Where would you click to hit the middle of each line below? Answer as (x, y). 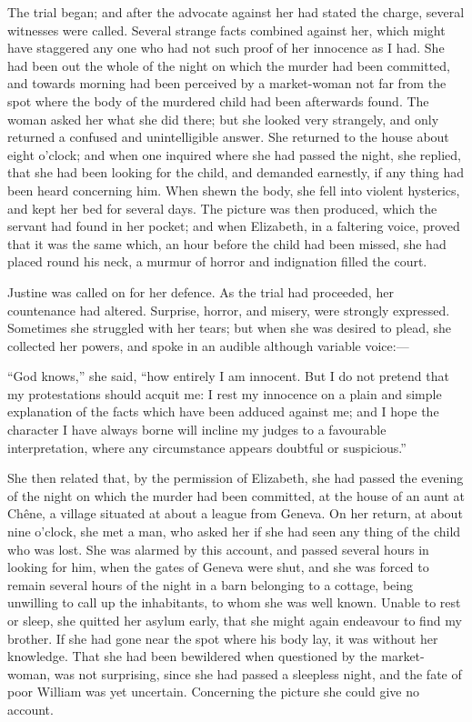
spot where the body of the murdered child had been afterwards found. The (218, 100)
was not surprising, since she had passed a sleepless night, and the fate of (258, 673)
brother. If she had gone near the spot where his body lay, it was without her (223, 638)
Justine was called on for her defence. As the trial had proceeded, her (201, 291)
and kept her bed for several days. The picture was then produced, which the (222, 208)
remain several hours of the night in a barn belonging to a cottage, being (210, 584)
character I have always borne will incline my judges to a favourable (197, 430)
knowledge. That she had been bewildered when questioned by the (192, 656)
